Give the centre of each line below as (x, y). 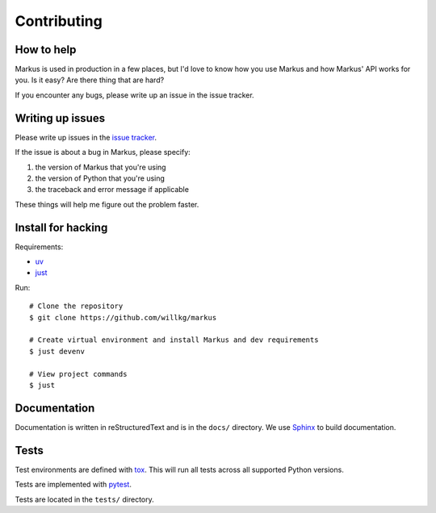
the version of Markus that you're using (101, 167)
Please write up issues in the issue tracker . (86, 137)
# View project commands (78, 374)
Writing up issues (60, 118)
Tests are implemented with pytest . (73, 485)
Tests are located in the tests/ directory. (85, 499)
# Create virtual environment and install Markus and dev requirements (174, 340)
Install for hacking (61, 227)
